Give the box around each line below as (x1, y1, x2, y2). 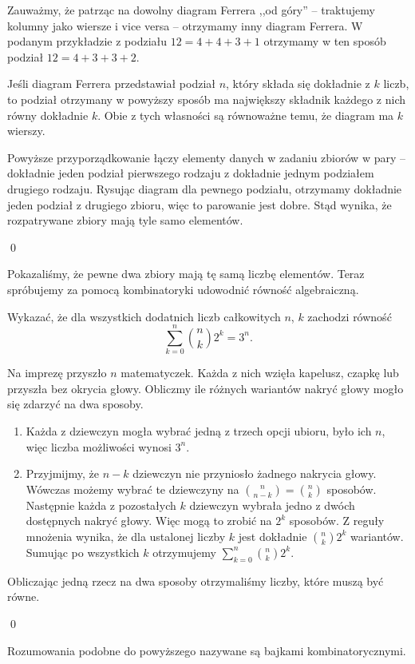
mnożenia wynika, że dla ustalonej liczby (26, 527, 226, 544)
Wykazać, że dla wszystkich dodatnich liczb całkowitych (7, 308, 281, 324)
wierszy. (7, 122, 45, 139)
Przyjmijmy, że (26, 465, 100, 482)
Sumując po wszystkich (26, 543, 140, 560)
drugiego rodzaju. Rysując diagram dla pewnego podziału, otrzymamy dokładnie (7, 180, 402, 197)
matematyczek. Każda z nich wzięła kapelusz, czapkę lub (121, 364, 399, 381)
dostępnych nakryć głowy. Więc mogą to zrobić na (26, 512, 272, 529)
